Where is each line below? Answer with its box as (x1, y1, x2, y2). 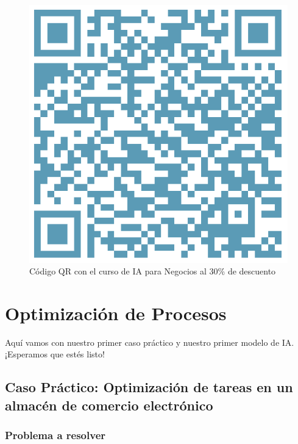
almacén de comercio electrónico (5, 395, 213, 414)
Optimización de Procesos (5, 300, 227, 325)
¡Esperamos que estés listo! (5, 348, 105, 360)
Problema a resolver (5, 428, 106, 443)
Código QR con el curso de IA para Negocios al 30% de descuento (29, 265, 276, 277)
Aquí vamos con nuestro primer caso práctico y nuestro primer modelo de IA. (5, 335, 294, 348)
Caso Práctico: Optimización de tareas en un (5, 378, 293, 396)
